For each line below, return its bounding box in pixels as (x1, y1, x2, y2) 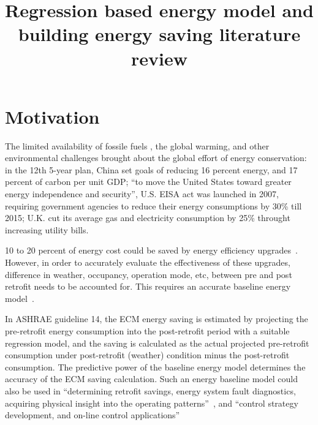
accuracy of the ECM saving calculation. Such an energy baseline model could (5, 372, 298, 385)
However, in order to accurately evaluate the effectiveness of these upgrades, (5, 256, 290, 269)
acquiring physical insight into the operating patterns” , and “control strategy (5, 396, 298, 409)
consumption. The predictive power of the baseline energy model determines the (5, 360, 306, 373)
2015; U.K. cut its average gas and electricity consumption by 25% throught (5, 211, 290, 224)
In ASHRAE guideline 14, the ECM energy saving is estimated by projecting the (5, 312, 308, 325)
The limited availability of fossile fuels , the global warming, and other (5, 139, 270, 152)
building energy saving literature (18, 21, 301, 47)
